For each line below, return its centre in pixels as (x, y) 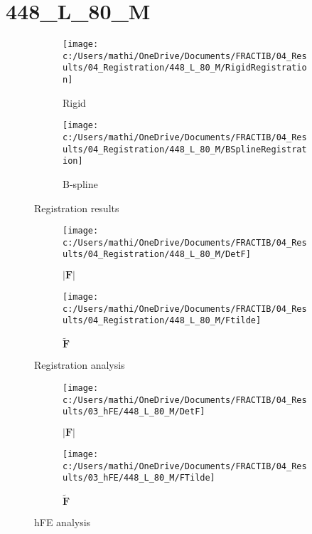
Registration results (77, 208)
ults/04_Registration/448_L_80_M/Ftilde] (162, 321)
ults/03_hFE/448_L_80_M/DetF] (134, 412)
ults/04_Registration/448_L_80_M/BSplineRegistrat (185, 149)
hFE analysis (63, 522)
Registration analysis (80, 365)
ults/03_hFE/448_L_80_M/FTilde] (139, 478)
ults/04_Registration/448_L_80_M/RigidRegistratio (185, 68)
